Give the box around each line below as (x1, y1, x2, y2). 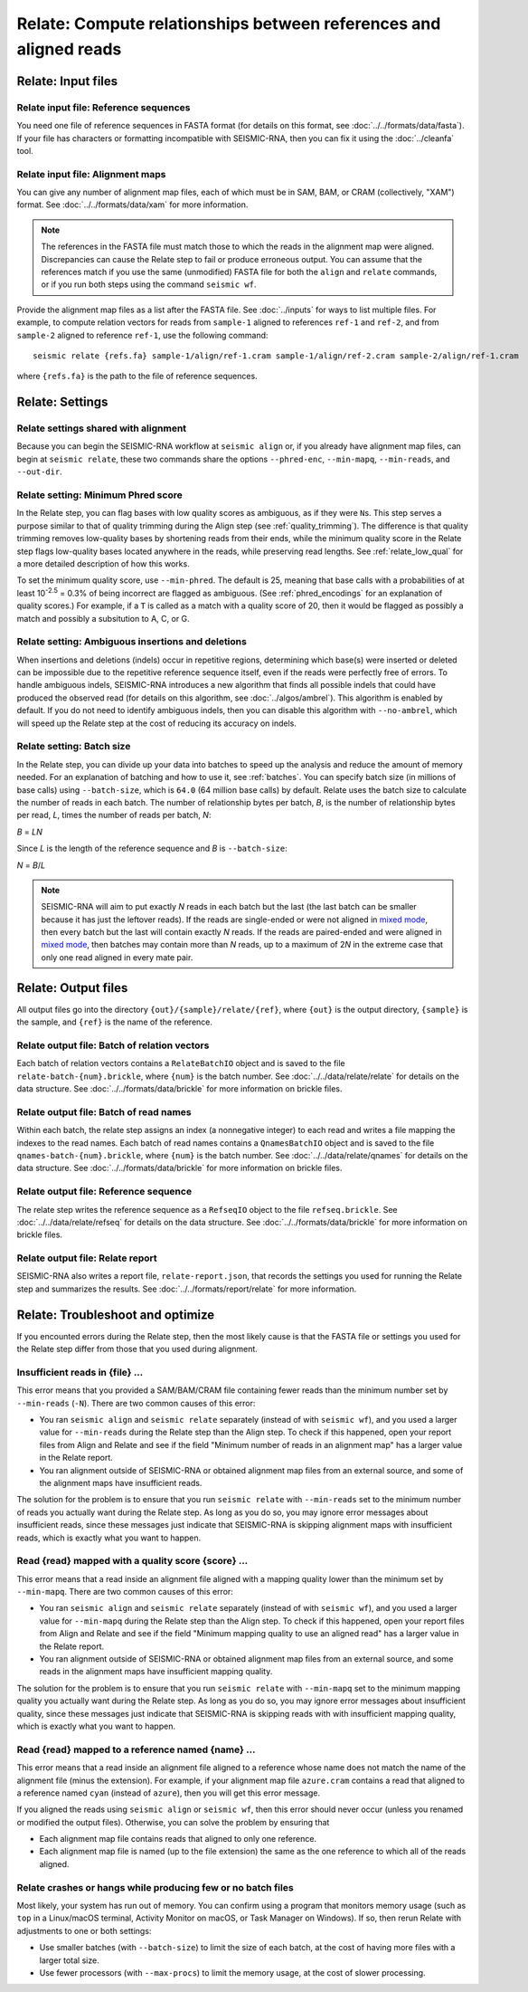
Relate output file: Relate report (16, 1252, 157, 1264)
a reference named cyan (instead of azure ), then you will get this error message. (16, 1787, 321, 1798)
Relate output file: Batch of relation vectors (16, 1039, 210, 1052)
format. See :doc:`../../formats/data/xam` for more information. (16, 199, 249, 210)
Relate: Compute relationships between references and (16, 14, 441, 33)
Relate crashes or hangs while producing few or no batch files (16, 1881, 294, 1893)
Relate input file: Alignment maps (16, 167, 166, 180)
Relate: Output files (16, 980, 128, 996)
